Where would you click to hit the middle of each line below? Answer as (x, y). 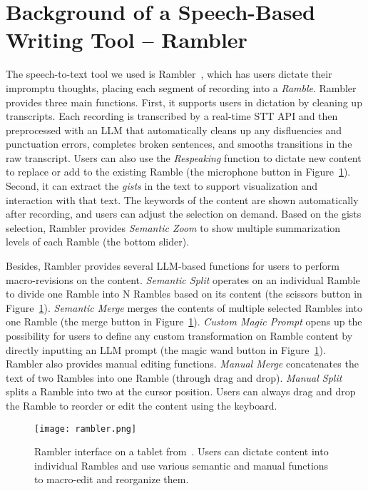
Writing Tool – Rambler (127, 40)
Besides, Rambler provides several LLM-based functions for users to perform (173, 266)
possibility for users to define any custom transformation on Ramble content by (179, 335)
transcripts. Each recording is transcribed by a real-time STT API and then (172, 116)
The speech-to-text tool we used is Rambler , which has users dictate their (169, 74)
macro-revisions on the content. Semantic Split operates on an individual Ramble (183, 279)
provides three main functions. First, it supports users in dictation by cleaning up (184, 102)
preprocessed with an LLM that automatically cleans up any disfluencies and (174, 130)
